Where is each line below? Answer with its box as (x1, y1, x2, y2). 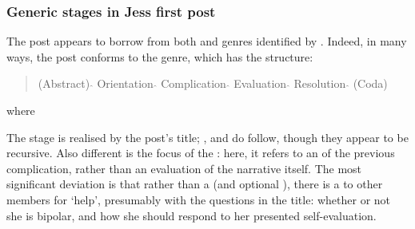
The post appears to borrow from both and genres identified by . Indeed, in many (6, 33, 407, 49)
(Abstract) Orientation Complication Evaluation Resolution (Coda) (38, 75, 388, 92)
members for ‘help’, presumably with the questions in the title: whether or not (6, 191, 391, 207)
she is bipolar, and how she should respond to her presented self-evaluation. (6, 207, 377, 223)
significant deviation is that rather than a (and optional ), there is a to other (6, 176, 383, 192)
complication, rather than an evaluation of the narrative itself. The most (6, 160, 362, 176)
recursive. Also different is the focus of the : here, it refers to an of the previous (6, 144, 395, 161)
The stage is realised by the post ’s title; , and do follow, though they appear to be (6, 128, 409, 145)
